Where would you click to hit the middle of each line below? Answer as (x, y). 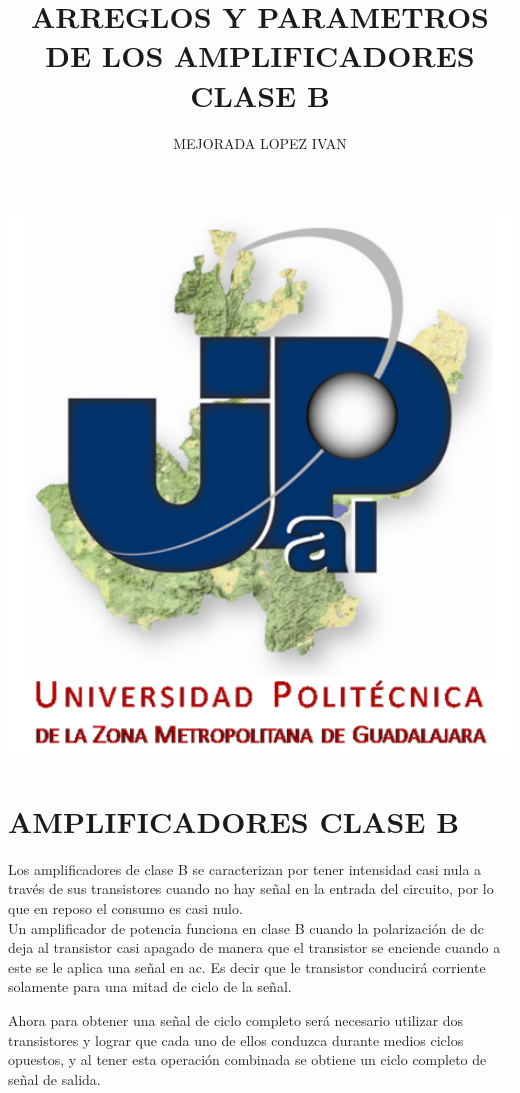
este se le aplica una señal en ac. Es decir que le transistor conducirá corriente (247, 966)
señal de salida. (54, 1078)
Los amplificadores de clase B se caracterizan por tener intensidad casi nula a (245, 868)
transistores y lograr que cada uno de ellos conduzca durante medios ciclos (236, 1039)
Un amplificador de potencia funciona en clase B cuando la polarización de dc (246, 927)
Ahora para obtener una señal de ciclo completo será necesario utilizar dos (236, 1019)
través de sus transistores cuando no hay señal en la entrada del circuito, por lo (251, 888)
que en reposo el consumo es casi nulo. (125, 908)
